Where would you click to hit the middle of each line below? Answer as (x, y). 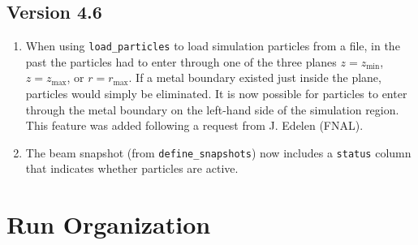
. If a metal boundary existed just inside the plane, (255, 77)
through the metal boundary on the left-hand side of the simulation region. (212, 109)
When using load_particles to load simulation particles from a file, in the (213, 46)
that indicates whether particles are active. (132, 168)
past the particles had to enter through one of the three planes (181, 61)
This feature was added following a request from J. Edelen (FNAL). (194, 125)
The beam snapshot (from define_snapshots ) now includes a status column (218, 152)
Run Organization (109, 224)
